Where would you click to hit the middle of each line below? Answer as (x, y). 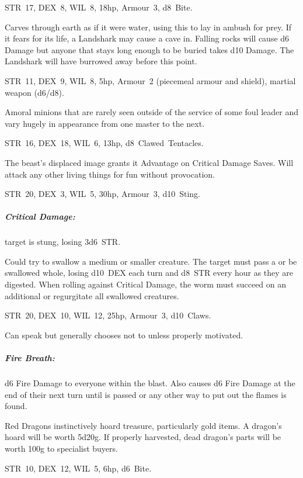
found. (16, 406)
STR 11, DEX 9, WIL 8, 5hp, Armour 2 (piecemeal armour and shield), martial (150, 80)
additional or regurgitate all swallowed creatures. (92, 295)
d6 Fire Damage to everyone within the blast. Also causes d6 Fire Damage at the (150, 383)
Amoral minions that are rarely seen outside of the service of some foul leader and (152, 112)
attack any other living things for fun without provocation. (110, 174)
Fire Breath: (30, 358)
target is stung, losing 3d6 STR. (63, 242)
